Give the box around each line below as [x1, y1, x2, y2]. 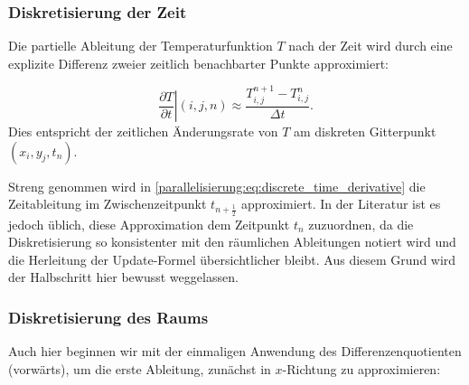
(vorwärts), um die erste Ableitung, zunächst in [8, 359, 271, 378]
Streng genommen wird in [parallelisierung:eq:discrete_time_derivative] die [8, 176, 426, 195]
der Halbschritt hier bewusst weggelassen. [8, 268, 239, 286]
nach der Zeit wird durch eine [288, 36, 453, 55]
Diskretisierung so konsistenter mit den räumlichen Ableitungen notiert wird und [8, 232, 456, 251]
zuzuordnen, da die [308, 214, 414, 233]
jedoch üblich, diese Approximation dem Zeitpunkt [8, 214, 290, 233]
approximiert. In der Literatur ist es [241, 194, 441, 213]
